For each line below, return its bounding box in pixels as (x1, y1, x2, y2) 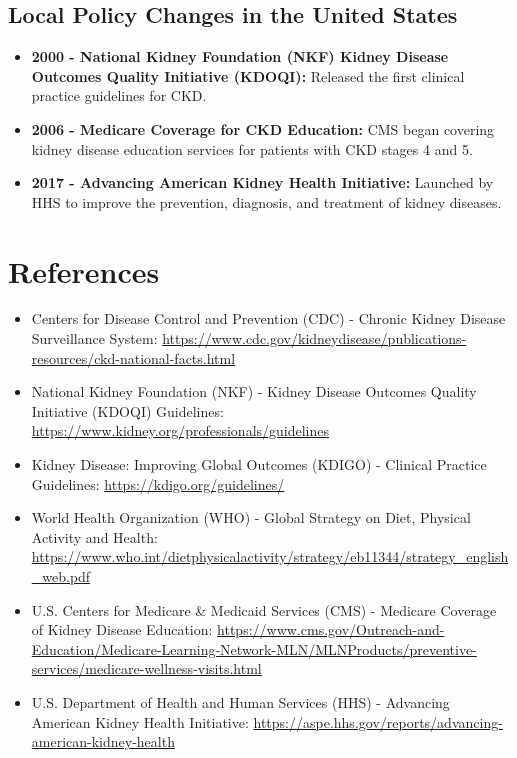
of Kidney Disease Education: (31, 619, 213, 640)
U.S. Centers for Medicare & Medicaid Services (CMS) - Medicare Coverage (31, 599, 497, 620)
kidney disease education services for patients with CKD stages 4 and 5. (31, 138, 473, 159)
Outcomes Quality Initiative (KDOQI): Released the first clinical (31, 65, 465, 86)
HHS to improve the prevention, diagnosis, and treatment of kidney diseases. (31, 191, 502, 212)
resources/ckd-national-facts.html (31, 347, 236, 368)
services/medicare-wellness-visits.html (31, 658, 262, 679)
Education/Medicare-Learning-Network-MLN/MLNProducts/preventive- (31, 638, 477, 659)
